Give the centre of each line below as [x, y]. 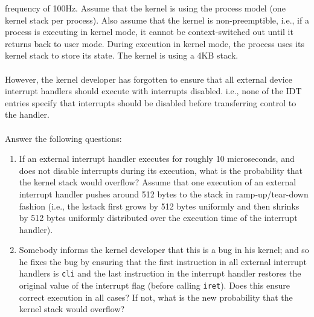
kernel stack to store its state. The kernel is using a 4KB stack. [122, 55]
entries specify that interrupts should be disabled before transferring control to [151, 102]
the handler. [27, 114]
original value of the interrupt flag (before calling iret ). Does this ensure [154, 285]
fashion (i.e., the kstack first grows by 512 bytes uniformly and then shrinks [159, 206]
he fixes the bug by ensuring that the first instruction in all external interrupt [163, 261]
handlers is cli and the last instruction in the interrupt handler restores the [160, 273]
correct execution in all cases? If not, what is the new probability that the [156, 297]
